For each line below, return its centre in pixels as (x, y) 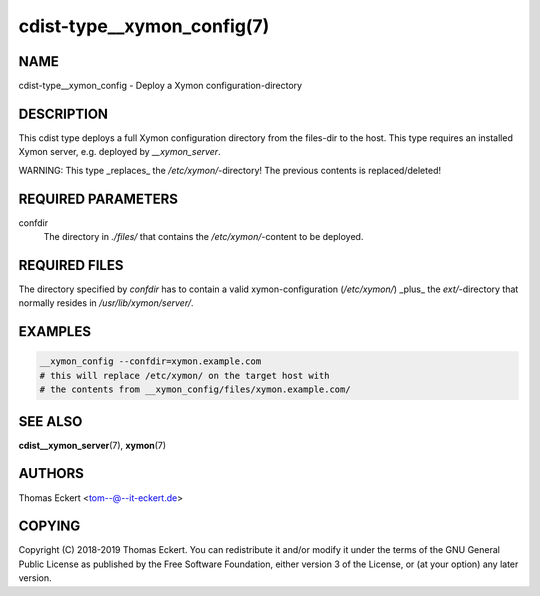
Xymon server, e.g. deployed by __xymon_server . (119, 152)
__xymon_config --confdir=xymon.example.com (150, 361)
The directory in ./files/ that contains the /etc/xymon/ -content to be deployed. (203, 237)
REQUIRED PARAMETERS (98, 198)
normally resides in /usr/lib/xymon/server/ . (106, 303)
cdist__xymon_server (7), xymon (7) (92, 445)
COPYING (49, 526)
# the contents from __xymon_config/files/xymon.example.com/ (195, 389)
